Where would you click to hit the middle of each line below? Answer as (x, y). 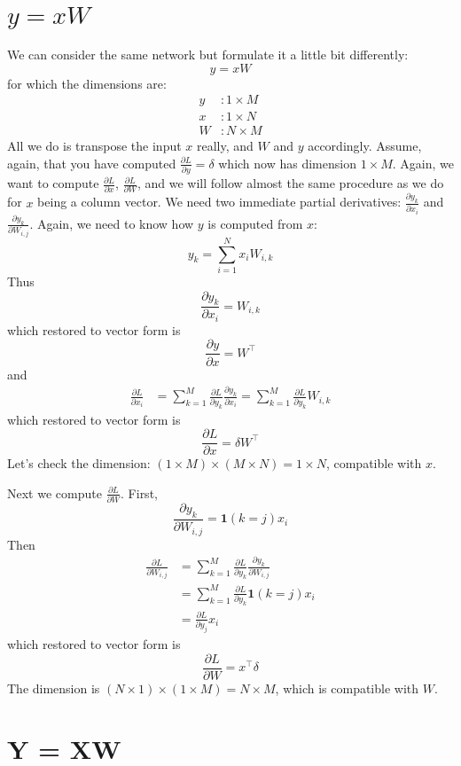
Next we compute (55, 492)
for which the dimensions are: (87, 83)
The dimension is (54, 688)
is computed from (255, 223)
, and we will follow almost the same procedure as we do (290, 183)
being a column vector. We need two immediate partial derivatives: (219, 202)
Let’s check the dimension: (79, 463)
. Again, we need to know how (112, 223)
